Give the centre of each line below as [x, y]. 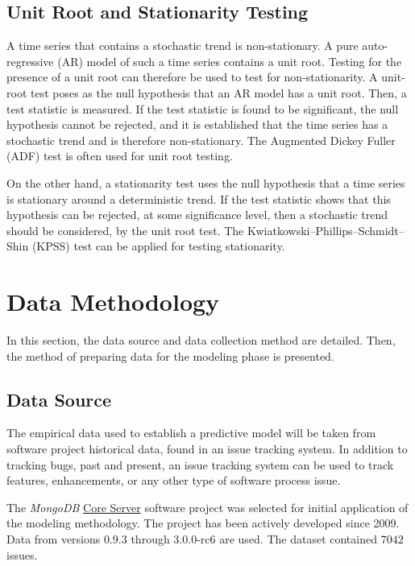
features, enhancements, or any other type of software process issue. [174, 480]
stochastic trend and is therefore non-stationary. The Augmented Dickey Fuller [201, 140]
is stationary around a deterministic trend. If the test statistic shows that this [199, 198]
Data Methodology [113, 302]
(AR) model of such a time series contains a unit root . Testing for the [230, 61]
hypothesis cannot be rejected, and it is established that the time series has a [197, 124]
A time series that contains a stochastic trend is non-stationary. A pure [183, 45]
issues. [22, 554]
